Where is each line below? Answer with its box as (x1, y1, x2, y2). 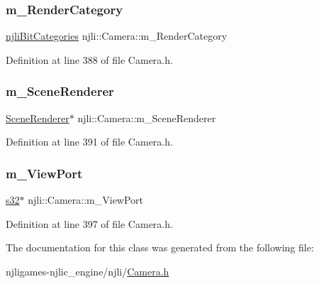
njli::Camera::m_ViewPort (28, 192, 144, 207)
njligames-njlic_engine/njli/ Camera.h (6, 263, 169, 278)
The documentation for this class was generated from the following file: (6, 240, 314, 255)
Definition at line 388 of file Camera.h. (6, 52, 173, 67)
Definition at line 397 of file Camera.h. (6, 216, 173, 231)
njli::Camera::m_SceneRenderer (77, 110, 216, 125)
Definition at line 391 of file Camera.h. (6, 134, 173, 149)
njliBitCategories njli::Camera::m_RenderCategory (6, 28, 228, 43)
